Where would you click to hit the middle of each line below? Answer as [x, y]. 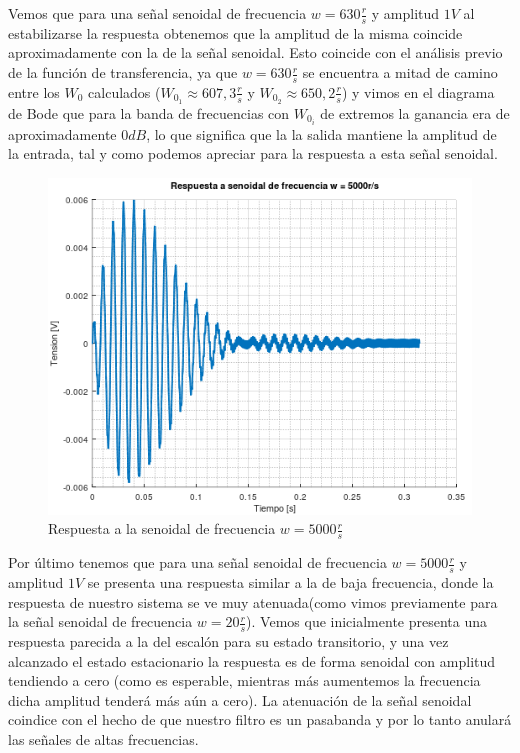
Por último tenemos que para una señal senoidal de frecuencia [197, 562]
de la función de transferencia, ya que [123, 72]
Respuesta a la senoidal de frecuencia [162, 528]
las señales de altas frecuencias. [103, 738]
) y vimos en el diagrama [418, 91]
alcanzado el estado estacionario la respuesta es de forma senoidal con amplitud [252, 660]
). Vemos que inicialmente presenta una [366, 621]
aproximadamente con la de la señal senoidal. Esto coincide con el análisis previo [255, 52]
